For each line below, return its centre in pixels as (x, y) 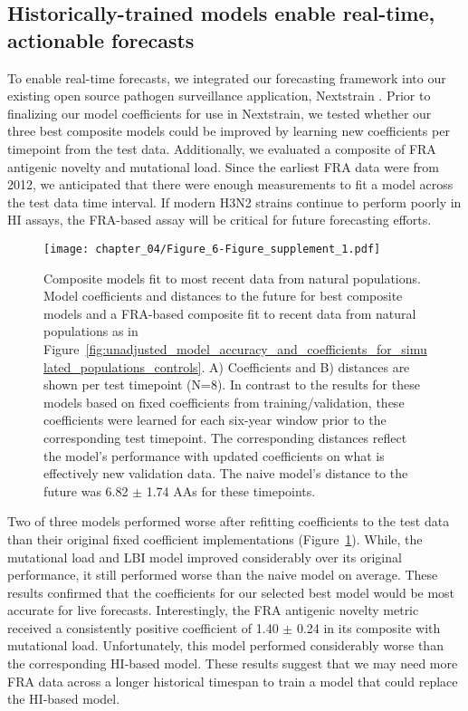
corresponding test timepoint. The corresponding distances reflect (225, 437)
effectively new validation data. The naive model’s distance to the (226, 473)
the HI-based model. (64, 699)
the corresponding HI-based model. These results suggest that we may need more (233, 663)
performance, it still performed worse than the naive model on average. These (223, 575)
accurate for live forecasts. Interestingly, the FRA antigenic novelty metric (213, 610)
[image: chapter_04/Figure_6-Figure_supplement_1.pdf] (212, 249)
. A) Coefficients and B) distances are (306, 366)
